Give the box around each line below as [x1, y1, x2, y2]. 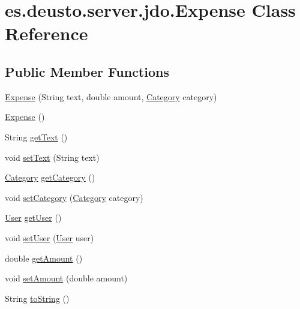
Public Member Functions [5, 62, 169, 80]
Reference [5, 21, 88, 46]
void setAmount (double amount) [5, 272, 128, 284]
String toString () [5, 292, 70, 304]
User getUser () [5, 211, 62, 224]
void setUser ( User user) [5, 231, 94, 244]
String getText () [5, 130, 68, 143]
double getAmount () [5, 251, 83, 264]
